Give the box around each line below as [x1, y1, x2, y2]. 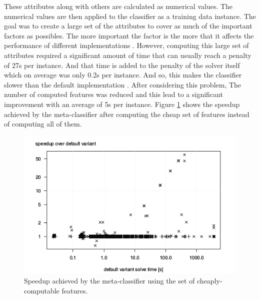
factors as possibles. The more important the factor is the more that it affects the [4, 30, 254, 40]
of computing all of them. [4, 118, 82, 129]
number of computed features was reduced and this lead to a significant [4, 89, 223, 99]
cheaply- [197, 275, 222, 285]
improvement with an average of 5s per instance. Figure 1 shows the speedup [4, 98, 240, 109]
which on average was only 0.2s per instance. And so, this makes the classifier [4, 69, 242, 80]
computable [24, 285, 59, 295]
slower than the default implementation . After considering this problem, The [4, 79, 241, 89]
